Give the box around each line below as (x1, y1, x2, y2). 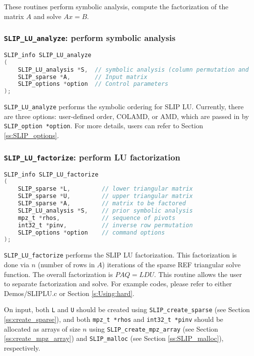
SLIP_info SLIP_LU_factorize (4, 171, 99, 178)
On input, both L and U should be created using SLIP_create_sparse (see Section (4, 304, 250, 315)
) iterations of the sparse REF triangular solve (102, 259, 241, 269)
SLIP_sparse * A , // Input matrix (18, 73, 148, 80)
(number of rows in (38, 259, 95, 269)
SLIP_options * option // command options (18, 229, 165, 236)
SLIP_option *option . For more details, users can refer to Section (4, 120, 203, 131)
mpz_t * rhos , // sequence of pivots (18, 214, 175, 221)
